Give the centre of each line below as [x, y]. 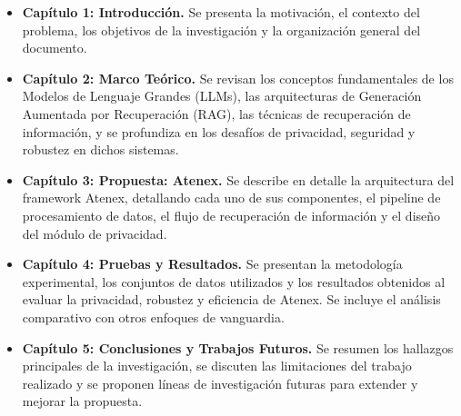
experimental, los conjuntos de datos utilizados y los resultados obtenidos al [234, 281]
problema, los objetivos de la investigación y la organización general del [221, 30]
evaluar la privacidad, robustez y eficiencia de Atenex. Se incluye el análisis [231, 299]
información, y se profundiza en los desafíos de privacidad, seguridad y [219, 131]
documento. [55, 48]
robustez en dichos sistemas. [100, 149]
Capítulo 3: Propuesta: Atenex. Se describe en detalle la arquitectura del [238, 179]
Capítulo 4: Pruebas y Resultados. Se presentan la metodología [212, 264]
